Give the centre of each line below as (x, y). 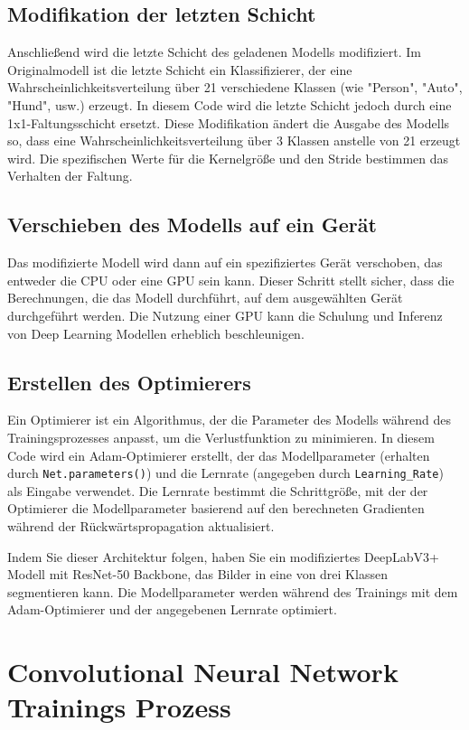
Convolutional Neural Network (203, 672)
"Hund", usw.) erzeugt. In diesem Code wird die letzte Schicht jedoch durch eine (230, 104)
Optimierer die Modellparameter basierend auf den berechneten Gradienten (216, 508)
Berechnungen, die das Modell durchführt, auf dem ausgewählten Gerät (205, 298)
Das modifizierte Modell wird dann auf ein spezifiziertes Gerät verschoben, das (225, 262)
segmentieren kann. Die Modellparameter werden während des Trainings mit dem (233, 591)
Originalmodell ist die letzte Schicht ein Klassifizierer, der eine (180, 69)
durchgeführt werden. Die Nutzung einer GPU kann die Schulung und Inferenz (225, 315)
